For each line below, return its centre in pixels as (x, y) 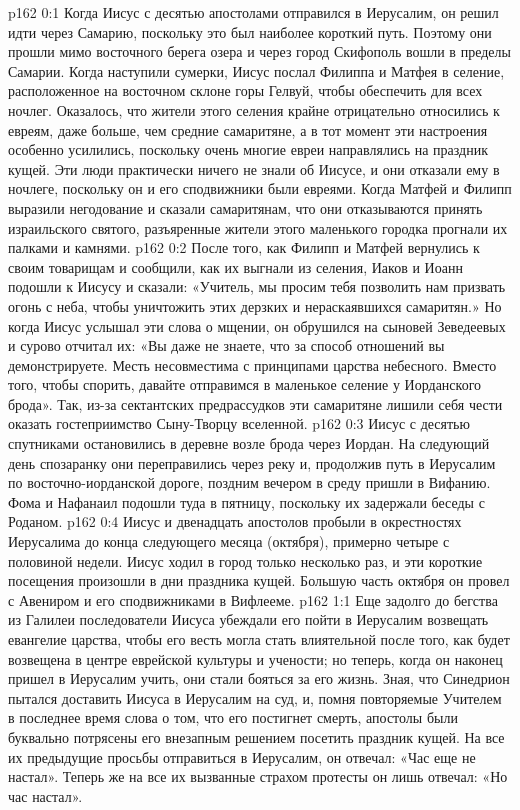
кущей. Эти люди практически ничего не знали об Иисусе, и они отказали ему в (254, 168)
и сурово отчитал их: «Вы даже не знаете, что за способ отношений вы (226, 345)
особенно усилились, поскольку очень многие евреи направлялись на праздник (248, 149)
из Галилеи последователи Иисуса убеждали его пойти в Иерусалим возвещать (248, 619)
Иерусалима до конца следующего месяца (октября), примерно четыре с (229, 541)
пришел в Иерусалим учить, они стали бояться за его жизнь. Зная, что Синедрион (259, 678)
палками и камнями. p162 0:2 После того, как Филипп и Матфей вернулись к (244, 247)
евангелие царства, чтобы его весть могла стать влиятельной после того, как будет (259, 639)
